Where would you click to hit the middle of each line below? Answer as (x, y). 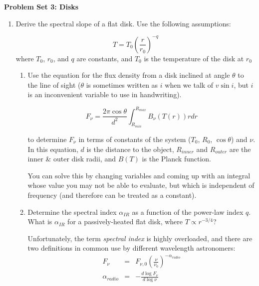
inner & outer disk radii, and (72, 159)
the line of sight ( (54, 84)
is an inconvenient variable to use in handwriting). (105, 94)
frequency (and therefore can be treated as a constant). (112, 195)
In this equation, (53, 149)
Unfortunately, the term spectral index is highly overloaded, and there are (140, 238)
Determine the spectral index (72, 212)
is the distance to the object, (130, 149)
